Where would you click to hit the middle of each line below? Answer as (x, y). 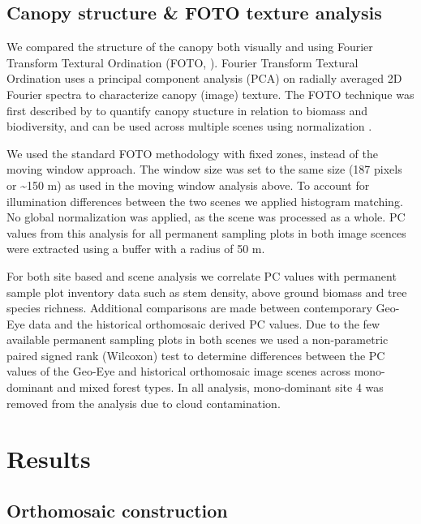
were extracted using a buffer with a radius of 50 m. (136, 249)
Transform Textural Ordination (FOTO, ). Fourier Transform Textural (183, 62)
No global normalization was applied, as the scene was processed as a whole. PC (206, 217)
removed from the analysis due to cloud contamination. (144, 403)
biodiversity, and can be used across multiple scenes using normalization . (189, 126)
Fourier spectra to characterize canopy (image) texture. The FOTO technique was (210, 94)
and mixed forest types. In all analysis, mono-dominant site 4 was (220, 387)
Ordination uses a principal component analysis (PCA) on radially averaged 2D (204, 78)
